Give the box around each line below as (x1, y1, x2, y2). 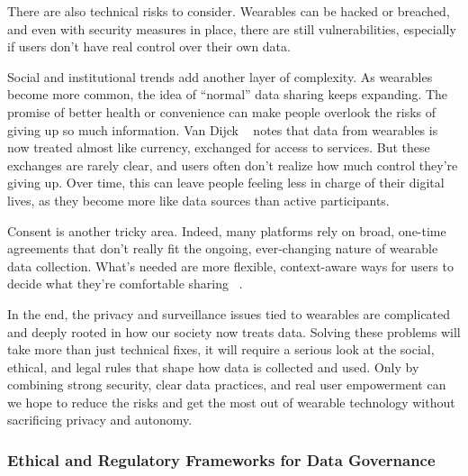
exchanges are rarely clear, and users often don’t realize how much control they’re (7, 155, 458, 174)
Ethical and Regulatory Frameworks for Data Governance (7, 448, 436, 471)
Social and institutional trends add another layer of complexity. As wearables (7, 67, 433, 86)
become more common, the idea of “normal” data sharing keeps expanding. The (7, 85, 448, 104)
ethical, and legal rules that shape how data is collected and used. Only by (7, 357, 419, 376)
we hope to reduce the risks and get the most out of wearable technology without (7, 392, 455, 411)
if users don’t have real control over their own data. (7, 37, 291, 56)
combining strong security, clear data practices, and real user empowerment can (7, 375, 446, 394)
